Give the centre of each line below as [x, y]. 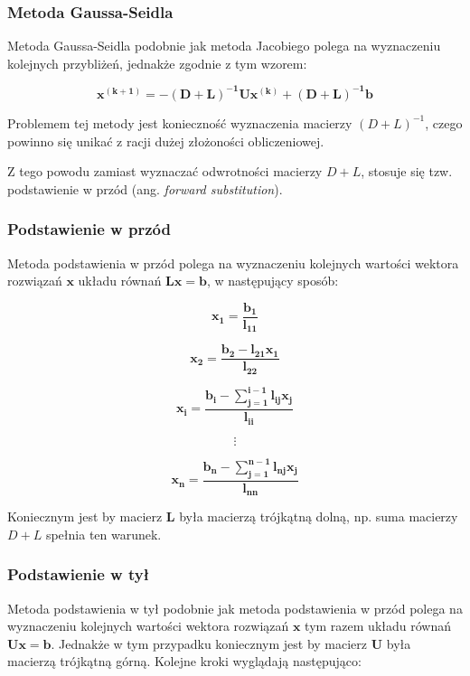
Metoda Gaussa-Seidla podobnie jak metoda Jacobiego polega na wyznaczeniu [224, 46]
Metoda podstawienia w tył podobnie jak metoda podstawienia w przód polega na [235, 608]
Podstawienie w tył [78, 574]
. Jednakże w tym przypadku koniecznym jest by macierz [209, 643]
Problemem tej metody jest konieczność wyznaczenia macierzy [180, 122]
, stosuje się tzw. [407, 171]
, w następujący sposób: [273, 281]
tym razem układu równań [378, 626]
